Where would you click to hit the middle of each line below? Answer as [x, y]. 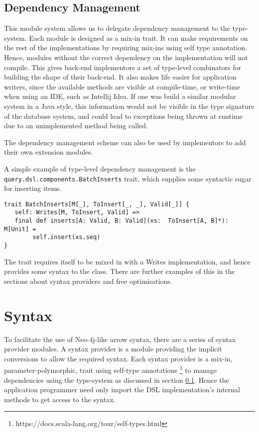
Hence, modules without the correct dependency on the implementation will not [126, 57]
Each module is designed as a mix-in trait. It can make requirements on [138, 38]
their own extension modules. [49, 152]
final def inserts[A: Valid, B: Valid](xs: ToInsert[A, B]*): [122, 221]
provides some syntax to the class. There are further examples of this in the [120, 271]
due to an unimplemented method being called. [76, 126]
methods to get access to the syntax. [60, 399]
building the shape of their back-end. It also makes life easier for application [120, 77]
